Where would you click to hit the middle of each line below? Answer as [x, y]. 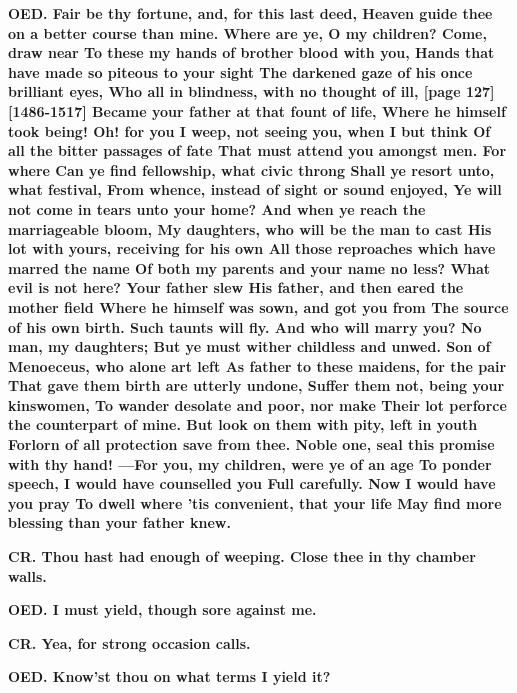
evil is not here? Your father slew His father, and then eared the [236, 287]
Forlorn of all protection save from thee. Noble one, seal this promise [251, 444]
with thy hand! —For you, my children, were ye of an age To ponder [250, 463]
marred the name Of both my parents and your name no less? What [249, 267]
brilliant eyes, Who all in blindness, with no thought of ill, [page [234, 91]
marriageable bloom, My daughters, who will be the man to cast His [250, 228]
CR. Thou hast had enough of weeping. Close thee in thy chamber [242, 556]
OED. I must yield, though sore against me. [162, 609]
